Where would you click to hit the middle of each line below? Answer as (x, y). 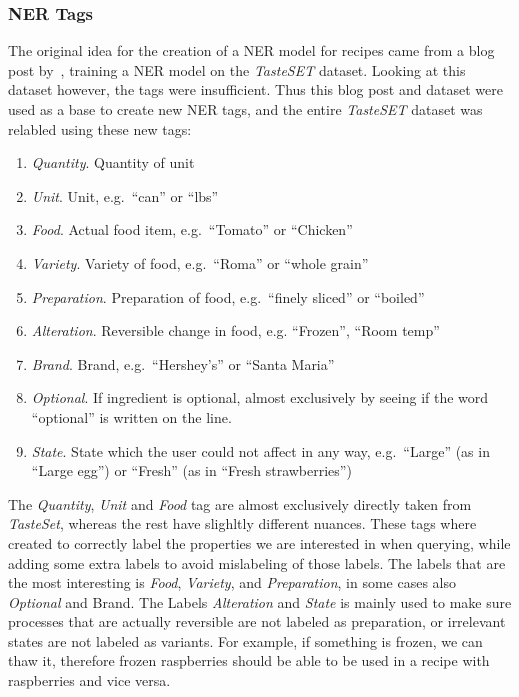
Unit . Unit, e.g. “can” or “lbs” (125, 195)
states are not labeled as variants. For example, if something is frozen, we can (245, 640)
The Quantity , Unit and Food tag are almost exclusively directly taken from (240, 503)
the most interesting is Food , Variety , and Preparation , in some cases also (232, 582)
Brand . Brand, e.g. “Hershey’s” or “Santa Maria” (183, 363)
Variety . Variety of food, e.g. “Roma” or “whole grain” (200, 262)
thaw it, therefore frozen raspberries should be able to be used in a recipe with (249, 660)
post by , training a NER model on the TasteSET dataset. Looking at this (237, 69)
